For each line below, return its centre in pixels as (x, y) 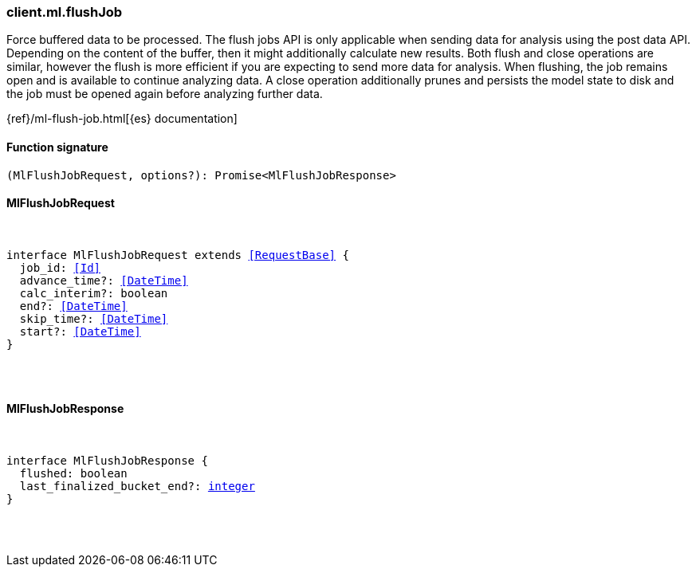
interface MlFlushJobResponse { (107, 461)
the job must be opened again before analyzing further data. (165, 94)
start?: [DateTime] (80, 331)
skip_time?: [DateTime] (94, 318)
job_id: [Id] (60, 267)
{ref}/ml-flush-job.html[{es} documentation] (122, 119)
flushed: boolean (73, 474)
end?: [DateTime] (73, 306)
